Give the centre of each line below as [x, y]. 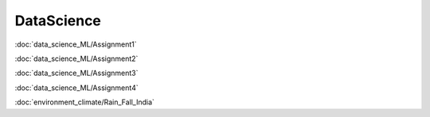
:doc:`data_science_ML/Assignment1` [76, 44]
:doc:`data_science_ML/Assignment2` [76, 58]
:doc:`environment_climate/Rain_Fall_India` [85, 102]
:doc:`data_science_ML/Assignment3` [76, 73]
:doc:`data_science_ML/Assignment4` [76, 88]
